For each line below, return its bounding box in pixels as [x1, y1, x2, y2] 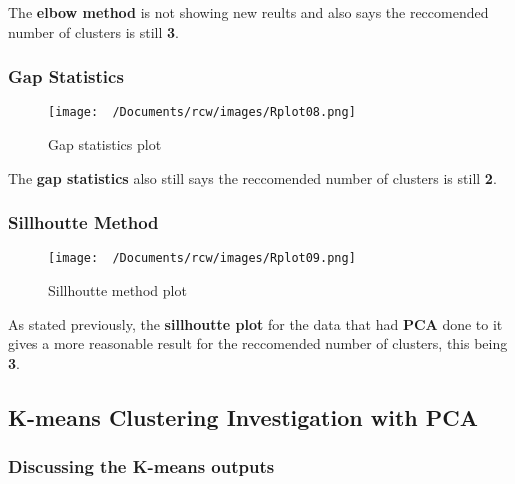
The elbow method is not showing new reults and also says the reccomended [8, 2, 489, 22]
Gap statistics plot [48, 134, 162, 155]
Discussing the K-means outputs [8, 454, 275, 479]
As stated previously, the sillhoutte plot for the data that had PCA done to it [8, 313, 503, 334]
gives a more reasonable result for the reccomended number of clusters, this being [8, 333, 508, 354]
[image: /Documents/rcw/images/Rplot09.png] [48, 251, 356, 266]
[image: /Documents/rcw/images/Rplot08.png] [48, 105, 356, 120]
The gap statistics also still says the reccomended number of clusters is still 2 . [8, 167, 497, 188]
